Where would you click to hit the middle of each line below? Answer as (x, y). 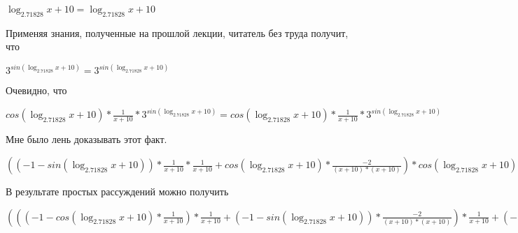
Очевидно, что (36, 90)
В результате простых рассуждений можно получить (117, 191)
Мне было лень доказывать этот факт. (86, 139)
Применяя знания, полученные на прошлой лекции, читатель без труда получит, (177, 32)
